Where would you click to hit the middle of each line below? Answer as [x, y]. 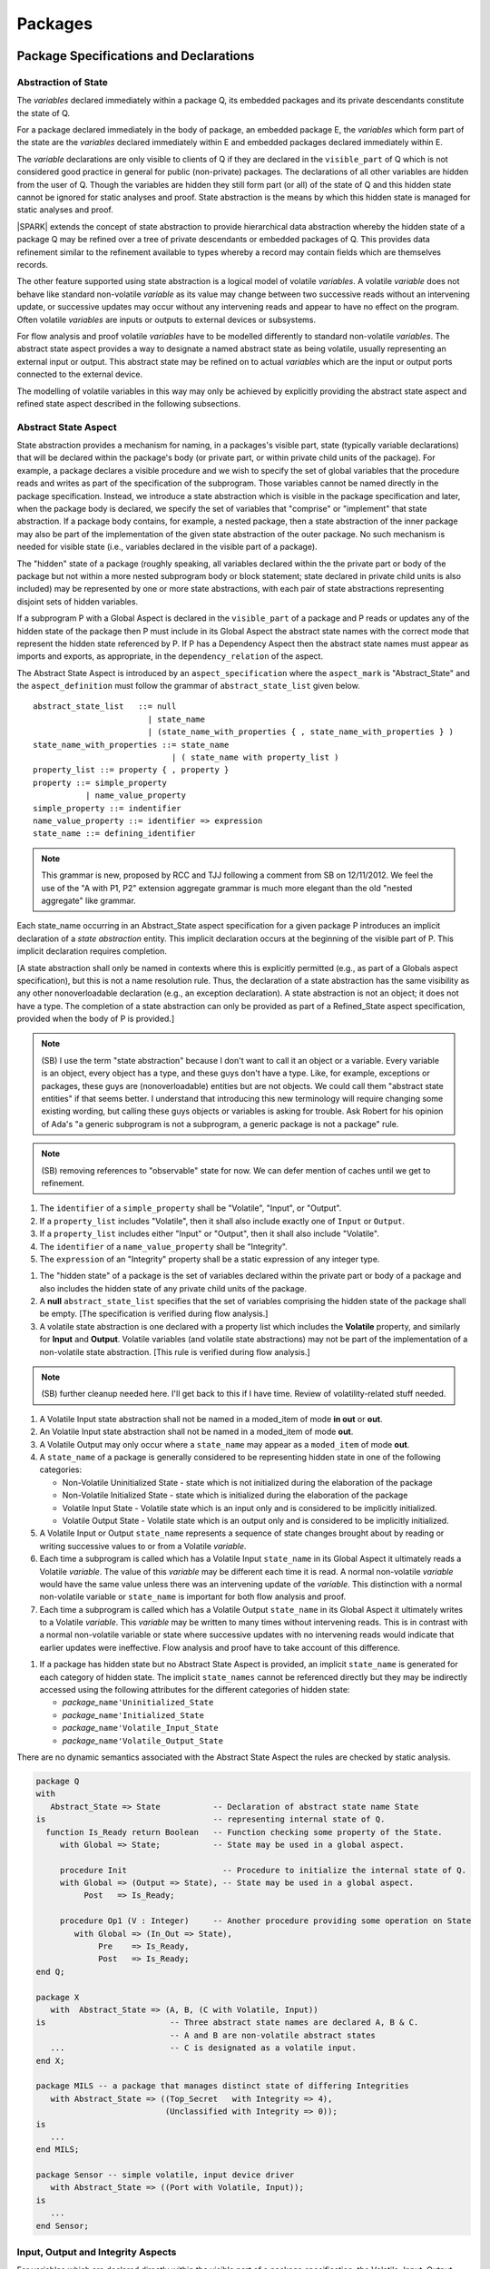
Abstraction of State [63, 82]
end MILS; [58, 2150]
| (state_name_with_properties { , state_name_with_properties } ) [300, 732]
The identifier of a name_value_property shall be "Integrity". [163, 1246]
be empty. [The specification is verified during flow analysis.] [154, 1314]
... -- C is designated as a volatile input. [204, 2048]
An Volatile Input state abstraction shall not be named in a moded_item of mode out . [196, 1432]
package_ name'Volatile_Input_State [140, 1728]
